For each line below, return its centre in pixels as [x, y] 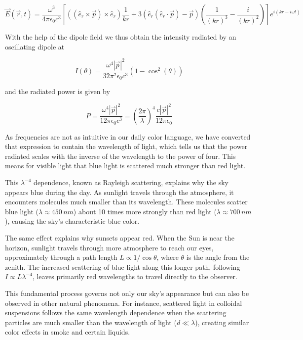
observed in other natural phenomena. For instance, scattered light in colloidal [124, 303]
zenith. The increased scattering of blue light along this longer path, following [123, 267]
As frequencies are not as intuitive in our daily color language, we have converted [128, 136]
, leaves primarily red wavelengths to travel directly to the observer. [135, 276]
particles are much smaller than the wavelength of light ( [91, 322]
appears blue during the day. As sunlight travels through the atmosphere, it [119, 192]
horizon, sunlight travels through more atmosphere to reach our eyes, [109, 247]
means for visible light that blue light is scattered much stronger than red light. [125, 166]
